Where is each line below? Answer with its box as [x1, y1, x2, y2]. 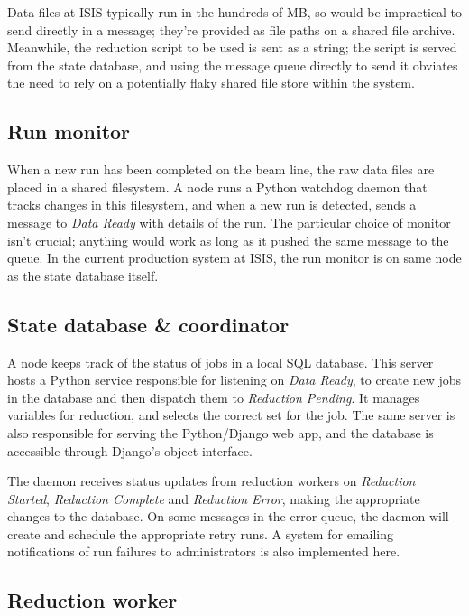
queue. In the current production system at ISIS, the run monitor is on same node [7, 248, 462, 267]
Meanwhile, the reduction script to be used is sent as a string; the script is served [7, 38, 457, 57]
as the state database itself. [7, 266, 159, 285]
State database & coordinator [7, 310, 290, 338]
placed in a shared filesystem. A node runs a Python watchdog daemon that [7, 177, 428, 196]
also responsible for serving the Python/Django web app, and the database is [7, 423, 434, 442]
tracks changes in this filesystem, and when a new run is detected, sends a [7, 195, 417, 214]
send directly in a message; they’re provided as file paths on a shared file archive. [7, 20, 455, 39]
